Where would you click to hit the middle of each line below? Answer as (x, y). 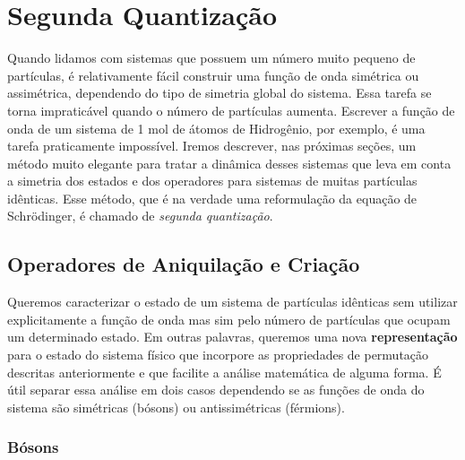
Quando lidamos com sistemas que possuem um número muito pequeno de (211, 58)
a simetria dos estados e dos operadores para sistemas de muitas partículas (212, 181)
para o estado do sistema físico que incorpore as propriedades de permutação (218, 355)
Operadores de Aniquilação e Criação (184, 264)
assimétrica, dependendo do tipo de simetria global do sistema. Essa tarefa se (220, 93)
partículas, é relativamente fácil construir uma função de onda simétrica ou (213, 75)
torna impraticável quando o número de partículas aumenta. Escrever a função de (231, 110)
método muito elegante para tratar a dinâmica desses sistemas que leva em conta (229, 163)
